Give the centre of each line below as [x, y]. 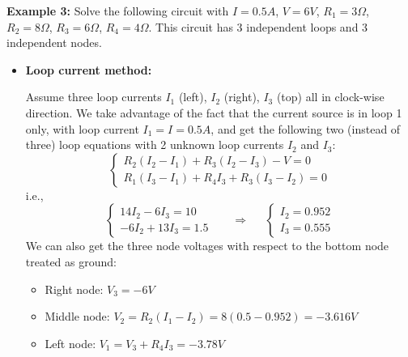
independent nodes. [54, 42]
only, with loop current [82, 128]
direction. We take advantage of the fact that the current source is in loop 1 [214, 112]
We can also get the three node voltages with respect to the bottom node [207, 246]
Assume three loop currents [93, 97]
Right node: [74, 289]
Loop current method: [89, 69]
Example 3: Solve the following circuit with [118, 11]
